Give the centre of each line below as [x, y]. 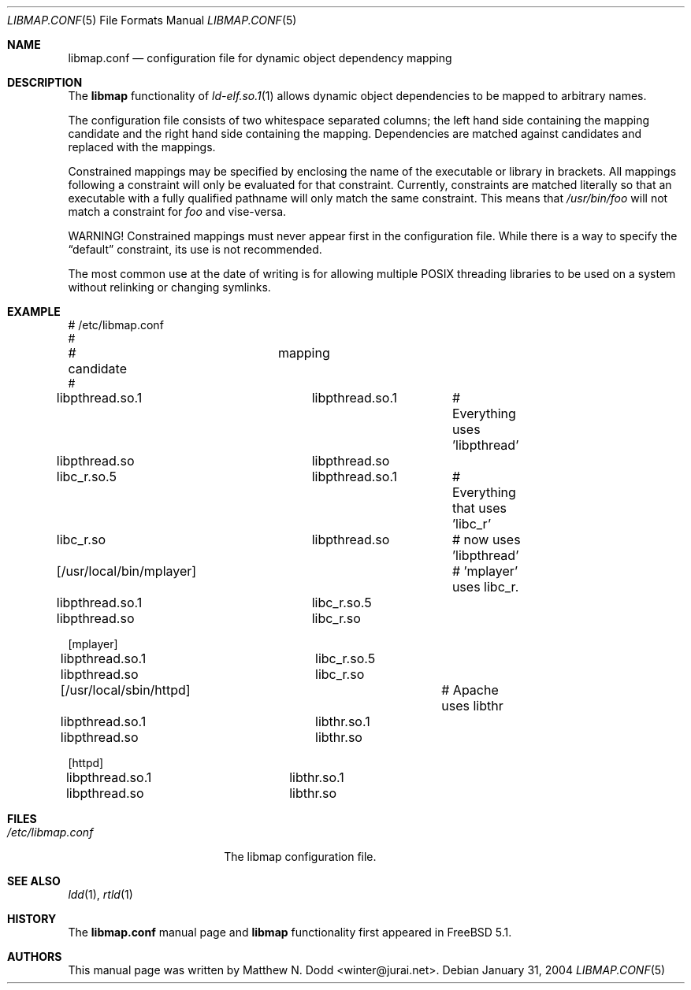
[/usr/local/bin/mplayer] [126, 571]
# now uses [486, 539]
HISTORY [32, 919]
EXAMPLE [34, 311]
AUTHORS [35, 957]
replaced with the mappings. [142, 147]
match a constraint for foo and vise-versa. [177, 211]
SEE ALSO [34, 881]
